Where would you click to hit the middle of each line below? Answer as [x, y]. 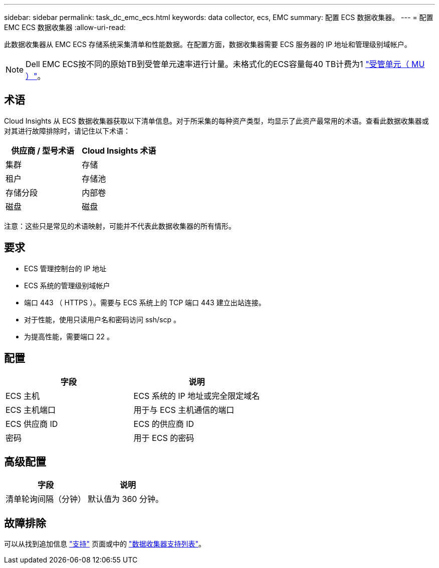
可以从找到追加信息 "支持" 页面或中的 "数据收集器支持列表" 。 [105, 544]
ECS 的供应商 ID [164, 424]
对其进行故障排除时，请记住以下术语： [67, 131]
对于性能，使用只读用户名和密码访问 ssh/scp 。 [102, 319]
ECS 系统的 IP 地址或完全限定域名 [197, 396]
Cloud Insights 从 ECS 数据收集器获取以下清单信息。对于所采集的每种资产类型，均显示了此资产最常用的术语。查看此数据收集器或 [216, 121]
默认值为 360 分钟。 [126, 499]
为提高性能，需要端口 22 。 [69, 336]
